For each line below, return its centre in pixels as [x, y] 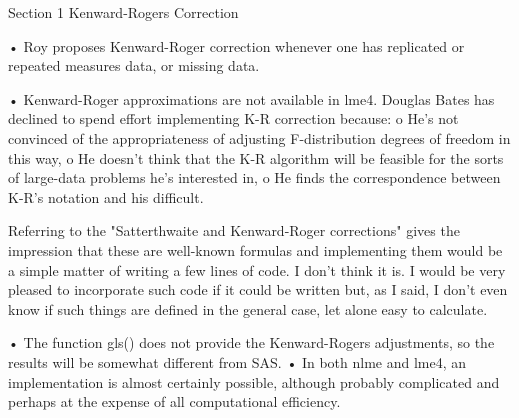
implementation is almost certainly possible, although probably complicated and [254, 381]
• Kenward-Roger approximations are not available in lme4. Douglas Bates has [251, 98]
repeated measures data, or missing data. [134, 65]
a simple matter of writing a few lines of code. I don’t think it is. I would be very [257, 269]
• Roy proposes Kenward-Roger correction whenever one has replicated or [236, 45]
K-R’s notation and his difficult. [106, 196]
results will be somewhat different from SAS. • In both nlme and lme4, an [237, 361]
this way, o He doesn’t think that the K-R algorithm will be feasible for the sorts [256, 157]
